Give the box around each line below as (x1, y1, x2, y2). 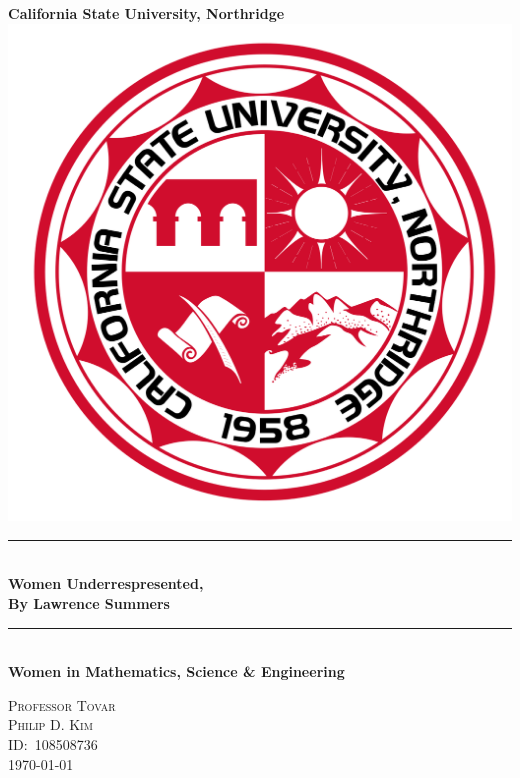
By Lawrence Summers (8, 592, 170, 613)
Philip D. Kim (8, 714, 93, 735)
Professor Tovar (8, 694, 116, 715)
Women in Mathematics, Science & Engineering (8, 661, 345, 682)
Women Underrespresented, (8, 573, 204, 594)
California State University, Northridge (8, 3, 285, 23)
